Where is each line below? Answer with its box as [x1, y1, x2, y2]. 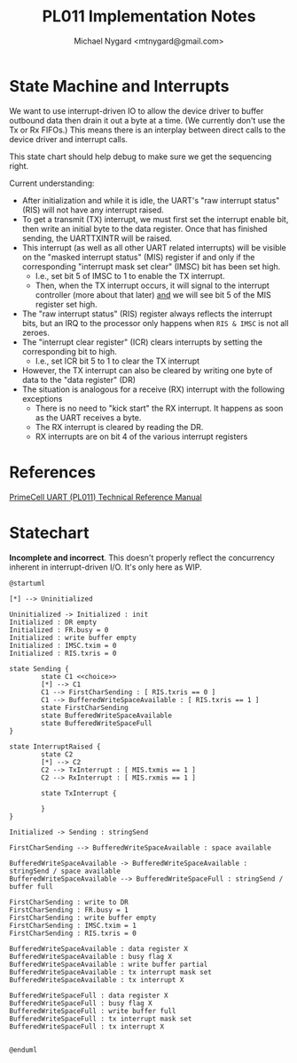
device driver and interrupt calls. [9, 133, 129, 144]
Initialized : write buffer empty [9, 633, 137, 642]
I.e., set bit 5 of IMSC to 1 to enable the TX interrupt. [35, 270, 225, 281]
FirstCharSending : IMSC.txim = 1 [9, 921, 137, 930]
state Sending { [9, 664, 69, 673]
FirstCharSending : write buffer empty [9, 913, 157, 922]
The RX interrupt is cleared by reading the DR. [35, 421, 204, 432]
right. [9, 160, 29, 171]
